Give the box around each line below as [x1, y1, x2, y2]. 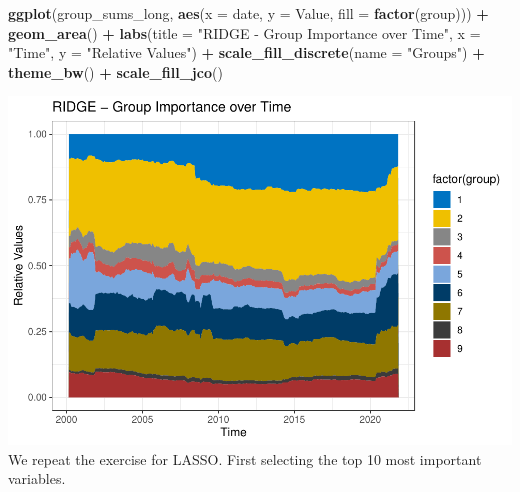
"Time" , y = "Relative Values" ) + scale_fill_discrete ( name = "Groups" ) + [8, 42, 485, 63]
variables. [8, 468, 66, 489]
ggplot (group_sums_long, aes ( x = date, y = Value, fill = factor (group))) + [8, 3, 489, 23]
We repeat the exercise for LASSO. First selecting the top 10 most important [8, 448, 482, 469]
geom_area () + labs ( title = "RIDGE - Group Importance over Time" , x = [8, 22, 481, 43]
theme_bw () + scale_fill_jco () [8, 61, 223, 82]
